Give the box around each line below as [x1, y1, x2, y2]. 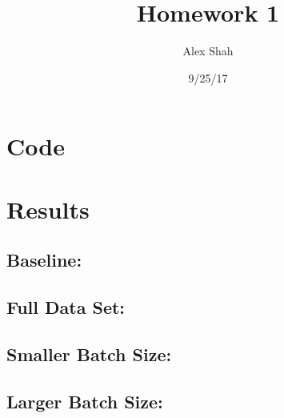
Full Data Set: [6, 295, 126, 320]
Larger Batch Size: [6, 388, 163, 413]
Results [6, 192, 90, 225]
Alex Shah [182, 42, 234, 59]
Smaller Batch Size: [6, 341, 172, 366]
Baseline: [6, 247, 82, 272]
